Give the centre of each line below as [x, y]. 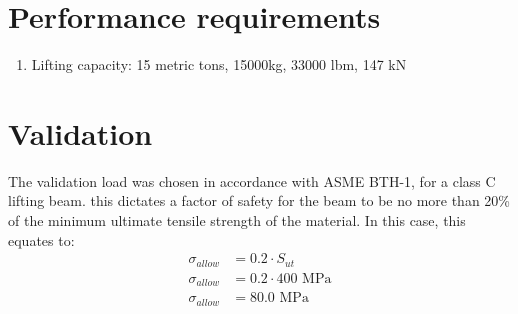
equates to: [41, 239]
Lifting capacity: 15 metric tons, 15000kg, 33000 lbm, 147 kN [219, 64]
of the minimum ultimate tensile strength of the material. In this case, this [237, 220]
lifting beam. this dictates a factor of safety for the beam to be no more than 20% [259, 200]
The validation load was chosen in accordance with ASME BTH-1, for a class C [252, 180]
